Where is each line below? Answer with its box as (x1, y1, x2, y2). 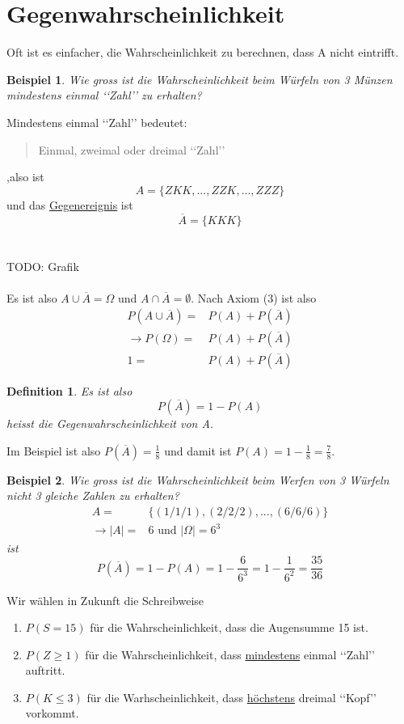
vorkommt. (25, 705, 79, 722)
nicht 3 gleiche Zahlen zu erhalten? (6, 487, 179, 504)
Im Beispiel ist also (6, 442, 101, 459)
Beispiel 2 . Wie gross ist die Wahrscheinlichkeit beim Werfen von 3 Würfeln (6, 471, 389, 488)
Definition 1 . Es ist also (6, 382, 133, 399)
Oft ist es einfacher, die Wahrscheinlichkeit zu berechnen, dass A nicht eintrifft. (6, 44, 399, 61)
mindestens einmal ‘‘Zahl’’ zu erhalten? (6, 87, 202, 104)
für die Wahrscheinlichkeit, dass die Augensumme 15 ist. (90, 619, 368, 636)
